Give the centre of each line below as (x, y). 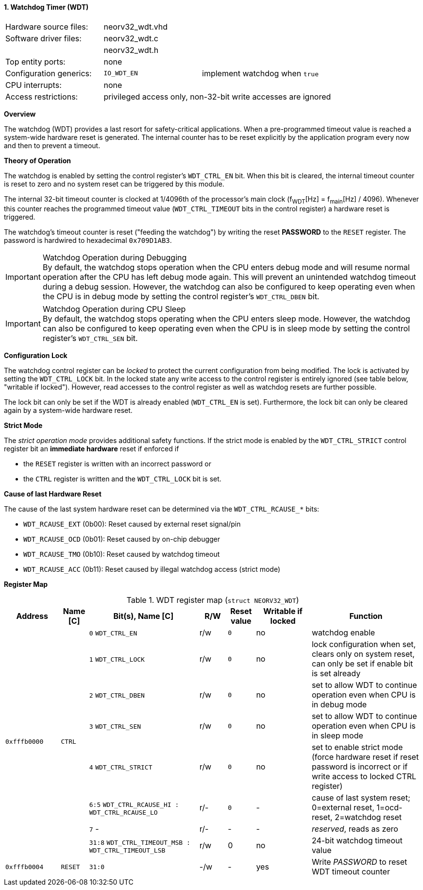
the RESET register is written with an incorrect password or (117, 464)
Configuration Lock (36, 356)
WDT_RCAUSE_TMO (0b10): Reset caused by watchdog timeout (122, 554)
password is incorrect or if (360, 767)
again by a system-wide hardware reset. (68, 411)
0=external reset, (343, 808)
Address (32, 616)
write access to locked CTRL (364, 777)
